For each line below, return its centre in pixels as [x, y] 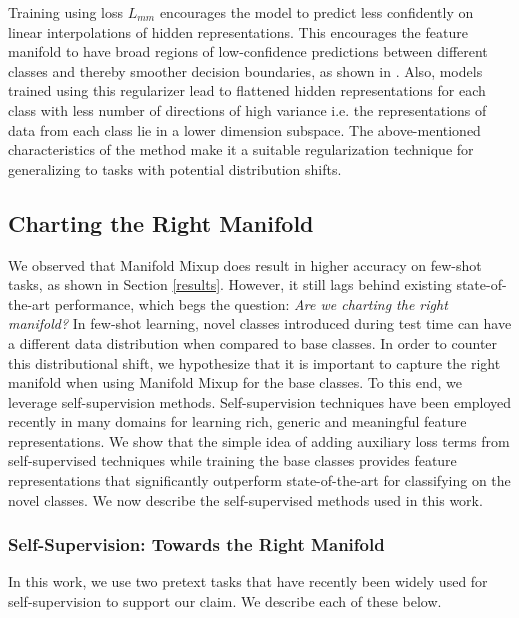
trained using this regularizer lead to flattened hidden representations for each [247, 90]
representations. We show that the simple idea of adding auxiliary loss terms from [259, 440]
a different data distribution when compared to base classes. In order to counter [253, 342]
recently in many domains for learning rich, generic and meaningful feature [237, 421]
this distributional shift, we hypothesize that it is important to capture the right [254, 362]
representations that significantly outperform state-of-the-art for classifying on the [259, 480]
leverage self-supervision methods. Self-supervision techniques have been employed [260, 401]
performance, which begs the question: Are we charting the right [251, 303]
